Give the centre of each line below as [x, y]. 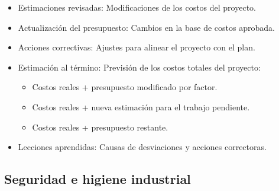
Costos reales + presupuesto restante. [100, 127]
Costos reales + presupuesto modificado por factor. [125, 87]
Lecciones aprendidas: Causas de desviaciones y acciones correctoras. [142, 147]
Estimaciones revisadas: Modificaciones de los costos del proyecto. [137, 7]
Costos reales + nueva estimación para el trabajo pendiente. [141, 106]
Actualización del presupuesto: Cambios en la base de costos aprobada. [146, 27]
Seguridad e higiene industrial [98, 179]
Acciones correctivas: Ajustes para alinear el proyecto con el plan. [137, 47]
